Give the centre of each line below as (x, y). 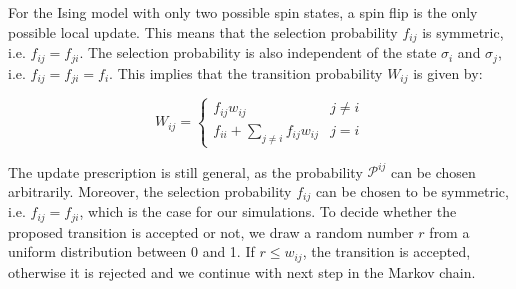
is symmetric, (463, 31)
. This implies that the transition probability (246, 72)
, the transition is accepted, (386, 251)
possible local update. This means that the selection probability (203, 31)
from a (449, 231)
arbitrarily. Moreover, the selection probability (150, 190)
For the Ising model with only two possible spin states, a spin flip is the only (243, 12)
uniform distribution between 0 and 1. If (131, 251)
